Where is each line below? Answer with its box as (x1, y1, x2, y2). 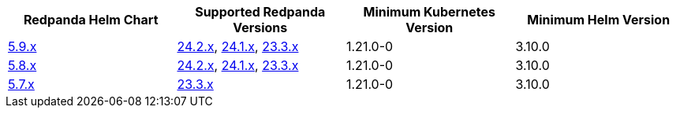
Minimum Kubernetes (363, 4, 495, 20)
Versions (233, 20, 288, 35)
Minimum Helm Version (527, 12, 670, 28)
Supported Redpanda (195, 4, 326, 20)
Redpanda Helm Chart (23, 12, 159, 28)
